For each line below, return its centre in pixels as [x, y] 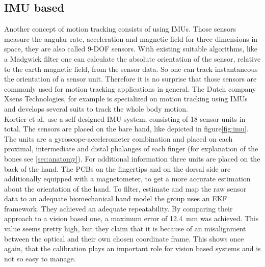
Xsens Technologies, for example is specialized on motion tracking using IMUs [126, 99]
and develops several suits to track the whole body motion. [96, 108]
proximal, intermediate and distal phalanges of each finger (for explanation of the [131, 149]
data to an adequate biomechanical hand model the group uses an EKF [116, 198]
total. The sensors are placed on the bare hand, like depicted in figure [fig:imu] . [126, 129]
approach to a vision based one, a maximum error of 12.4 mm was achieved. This [131, 218]
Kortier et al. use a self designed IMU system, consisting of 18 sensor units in [125, 118]
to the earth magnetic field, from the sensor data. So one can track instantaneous [131, 69]
